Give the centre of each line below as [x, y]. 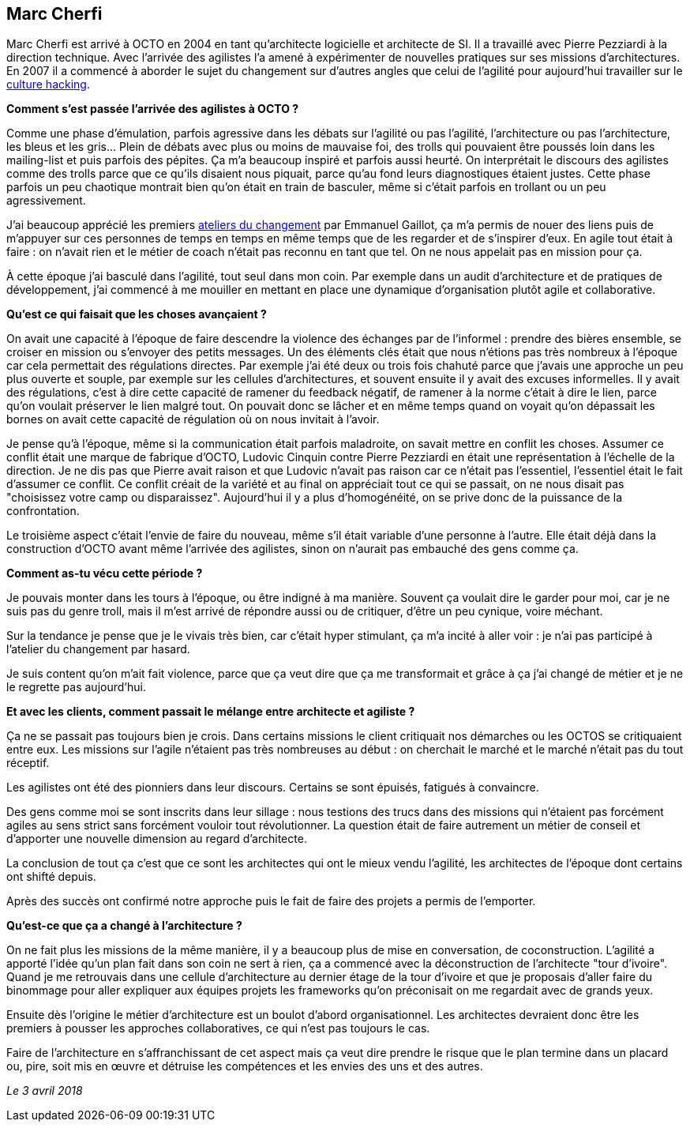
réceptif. [28, 763]
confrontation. [43, 511]
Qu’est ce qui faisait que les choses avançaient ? [137, 314]
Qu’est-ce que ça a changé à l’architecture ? [124, 926]
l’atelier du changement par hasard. [98, 649]
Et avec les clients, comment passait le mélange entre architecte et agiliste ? [211, 712]
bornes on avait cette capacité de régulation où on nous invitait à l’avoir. [193, 419]
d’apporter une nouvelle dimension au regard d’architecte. [157, 839]
